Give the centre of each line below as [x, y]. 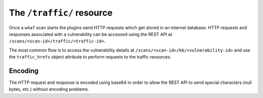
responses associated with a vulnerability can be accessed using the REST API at [91, 34]
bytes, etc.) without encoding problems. [49, 89]
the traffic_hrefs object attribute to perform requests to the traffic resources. [90, 57]
